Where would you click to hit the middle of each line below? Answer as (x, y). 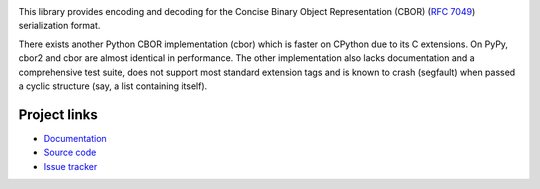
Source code (70, 152)
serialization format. (59, 26)
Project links (58, 114)
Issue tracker (70, 166)
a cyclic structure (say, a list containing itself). (113, 86)
